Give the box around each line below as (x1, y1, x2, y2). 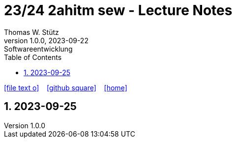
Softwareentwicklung (4, 44, 73, 53)
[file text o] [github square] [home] (4, 83, 127, 92)
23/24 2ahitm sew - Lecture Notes (4, 2, 233, 19)
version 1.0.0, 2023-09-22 (4, 36, 88, 45)
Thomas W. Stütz (4, 28, 59, 36)
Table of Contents (4, 53, 62, 61)
